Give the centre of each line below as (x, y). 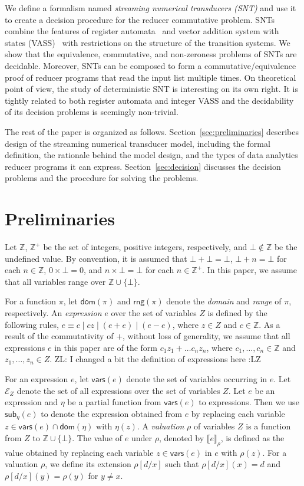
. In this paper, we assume (250, 270)
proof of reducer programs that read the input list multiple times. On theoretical (151, 77)
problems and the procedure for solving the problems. (102, 178)
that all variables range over (55, 281)
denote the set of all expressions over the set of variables (118, 390)
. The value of (97, 437)
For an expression (37, 378)
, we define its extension (88, 464)
